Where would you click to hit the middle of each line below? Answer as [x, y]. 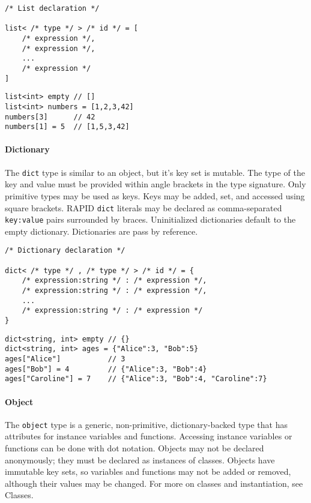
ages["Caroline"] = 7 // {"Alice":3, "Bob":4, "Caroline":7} [136, 379]
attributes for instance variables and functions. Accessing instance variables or [149, 436]
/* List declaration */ [52, 8]
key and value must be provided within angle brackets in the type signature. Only [155, 184]
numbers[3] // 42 [50, 117]
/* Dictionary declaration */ [65, 251]
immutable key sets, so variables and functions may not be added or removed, [148, 471]
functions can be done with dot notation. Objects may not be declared [134, 448]
